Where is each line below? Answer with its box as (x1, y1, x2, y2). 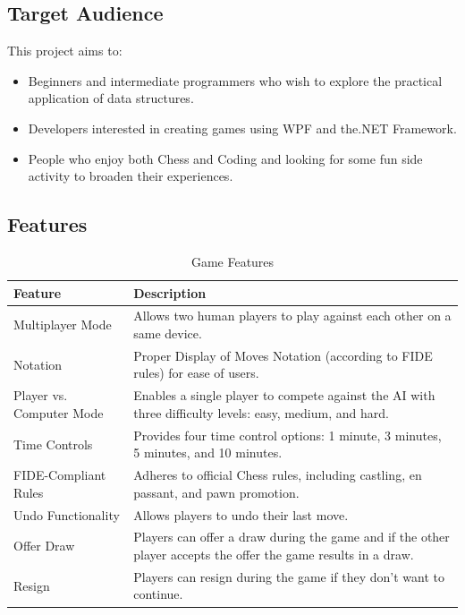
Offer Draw (13, 536, 75, 555)
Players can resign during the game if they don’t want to (133, 567, 444, 585)
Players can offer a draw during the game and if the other (133, 527, 450, 546)
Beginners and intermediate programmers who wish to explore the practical (28, 71, 443, 90)
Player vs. (13, 386, 68, 405)
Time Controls (13, 434, 93, 453)
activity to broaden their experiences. (28, 167, 233, 185)
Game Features (190, 252, 275, 270)
